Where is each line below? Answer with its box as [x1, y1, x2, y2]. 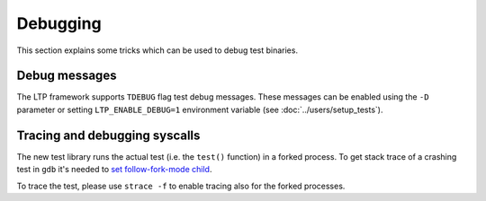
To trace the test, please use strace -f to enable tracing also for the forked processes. [16, 180, 346, 191]
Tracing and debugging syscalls [16, 127, 201, 143]
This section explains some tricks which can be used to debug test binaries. [16, 45, 299, 56]
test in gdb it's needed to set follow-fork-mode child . [16, 164, 212, 175]
